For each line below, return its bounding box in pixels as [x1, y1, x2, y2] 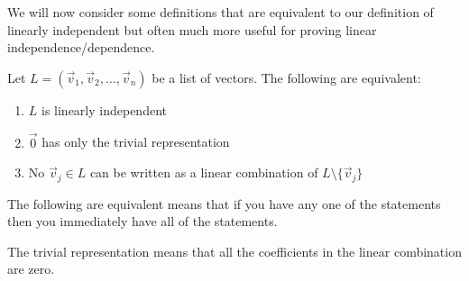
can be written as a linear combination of [89, 163, 318, 182]
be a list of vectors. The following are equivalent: [152, 68, 421, 86]
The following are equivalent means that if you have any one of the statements [7, 194, 441, 213]
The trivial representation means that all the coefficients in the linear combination [7, 241, 462, 260]
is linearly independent [41, 100, 167, 119]
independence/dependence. [7, 38, 155, 57]
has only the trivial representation [41, 132, 230, 151]
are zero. [7, 259, 55, 278]
